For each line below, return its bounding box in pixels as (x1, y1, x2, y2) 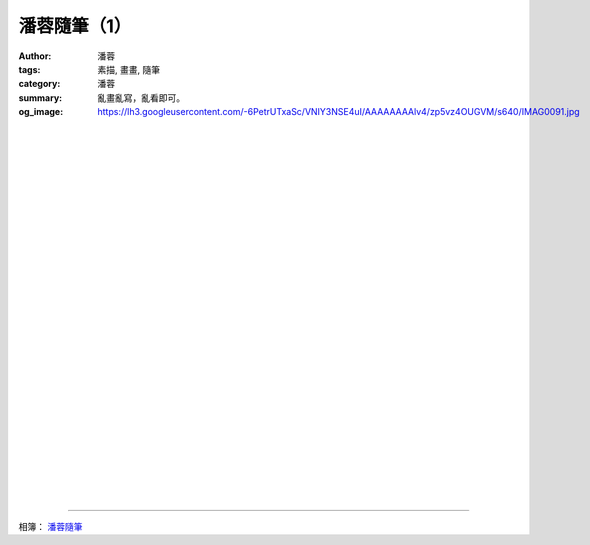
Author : (18, 50, 52, 62)
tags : (18, 63, 41, 75)
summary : (18, 91, 63, 104)
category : (18, 78, 61, 90)
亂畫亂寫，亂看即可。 (97, 91, 185, 104)
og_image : (18, 106, 64, 118)
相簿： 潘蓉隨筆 (18, 521, 83, 533)
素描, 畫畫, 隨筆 (97, 63, 160, 75)
